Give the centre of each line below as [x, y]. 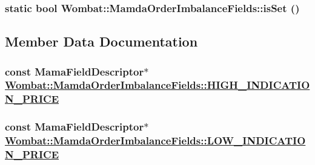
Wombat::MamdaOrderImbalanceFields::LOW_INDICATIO [155, 141]
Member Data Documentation [101, 41]
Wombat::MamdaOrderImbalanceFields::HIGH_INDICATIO [157, 85]
